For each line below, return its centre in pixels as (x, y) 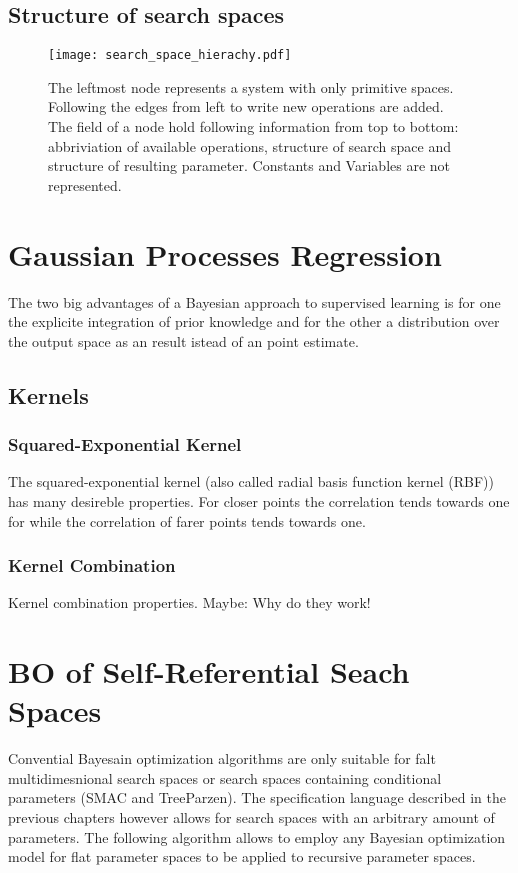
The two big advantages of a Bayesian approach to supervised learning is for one (254, 301)
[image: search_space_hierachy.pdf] (170, 55)
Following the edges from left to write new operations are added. (246, 106)
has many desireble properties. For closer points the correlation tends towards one (259, 500)
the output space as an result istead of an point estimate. (183, 340)
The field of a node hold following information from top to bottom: (253, 126)
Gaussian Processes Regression (225, 253)
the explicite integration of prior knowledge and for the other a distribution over (254, 321)
